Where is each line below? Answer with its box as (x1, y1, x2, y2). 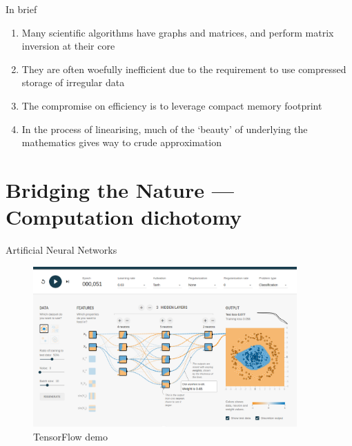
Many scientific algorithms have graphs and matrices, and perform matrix (21, 25, 334, 39)
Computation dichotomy (6, 203, 242, 231)
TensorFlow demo (33, 429, 108, 443)
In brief (6, 2, 37, 16)
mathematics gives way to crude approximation (21, 135, 222, 150)
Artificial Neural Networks (6, 243, 117, 257)
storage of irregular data (21, 75, 125, 90)
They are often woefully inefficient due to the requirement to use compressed (21, 61, 346, 76)
